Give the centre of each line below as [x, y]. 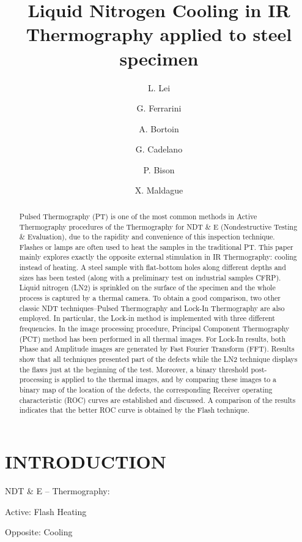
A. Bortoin [159, 128]
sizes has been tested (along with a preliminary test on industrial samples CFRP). [150, 277]
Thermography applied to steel [159, 34]
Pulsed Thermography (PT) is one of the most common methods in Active [138, 216]
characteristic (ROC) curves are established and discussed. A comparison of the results [157, 400]
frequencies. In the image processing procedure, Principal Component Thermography [154, 329]
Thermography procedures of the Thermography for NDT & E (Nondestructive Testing [158, 226]
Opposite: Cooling [39, 532]
